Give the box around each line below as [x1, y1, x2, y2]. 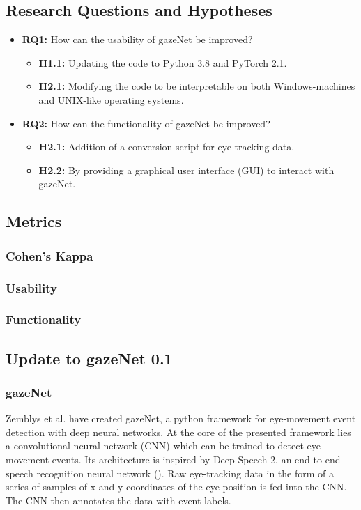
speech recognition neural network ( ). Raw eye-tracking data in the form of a [6, 465, 335, 480]
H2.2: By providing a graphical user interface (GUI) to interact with [38, 162, 335, 177]
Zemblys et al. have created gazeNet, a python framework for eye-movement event [6, 411, 356, 426]
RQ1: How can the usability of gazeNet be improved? [22, 32, 253, 47]
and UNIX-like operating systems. [38, 92, 184, 107]
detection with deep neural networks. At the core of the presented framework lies [6, 424, 351, 439]
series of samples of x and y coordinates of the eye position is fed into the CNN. [6, 479, 347, 494]
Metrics [6, 210, 62, 232]
